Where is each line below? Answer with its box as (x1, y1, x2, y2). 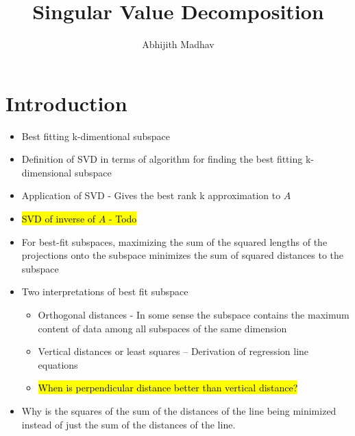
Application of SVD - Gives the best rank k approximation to (21, 188, 281, 203)
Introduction (5, 89, 127, 117)
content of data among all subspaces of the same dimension (38, 321, 287, 335)
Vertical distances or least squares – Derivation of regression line (38, 344, 309, 358)
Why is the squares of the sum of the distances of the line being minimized (21, 403, 336, 417)
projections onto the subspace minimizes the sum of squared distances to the (21, 248, 344, 262)
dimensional (21, 165, 72, 179)
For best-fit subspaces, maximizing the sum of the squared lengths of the (21, 234, 328, 249)
